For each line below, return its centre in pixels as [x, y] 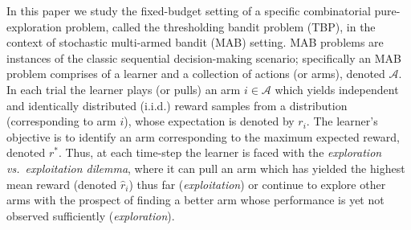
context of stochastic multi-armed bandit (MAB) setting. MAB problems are [195, 42]
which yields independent [337, 89]
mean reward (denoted [62, 184]
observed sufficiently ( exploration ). [91, 215]
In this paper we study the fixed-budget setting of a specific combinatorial [189, 10]
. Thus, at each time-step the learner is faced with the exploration [220, 152]
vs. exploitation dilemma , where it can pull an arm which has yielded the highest [206, 168]
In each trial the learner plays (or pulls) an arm [124, 89]
